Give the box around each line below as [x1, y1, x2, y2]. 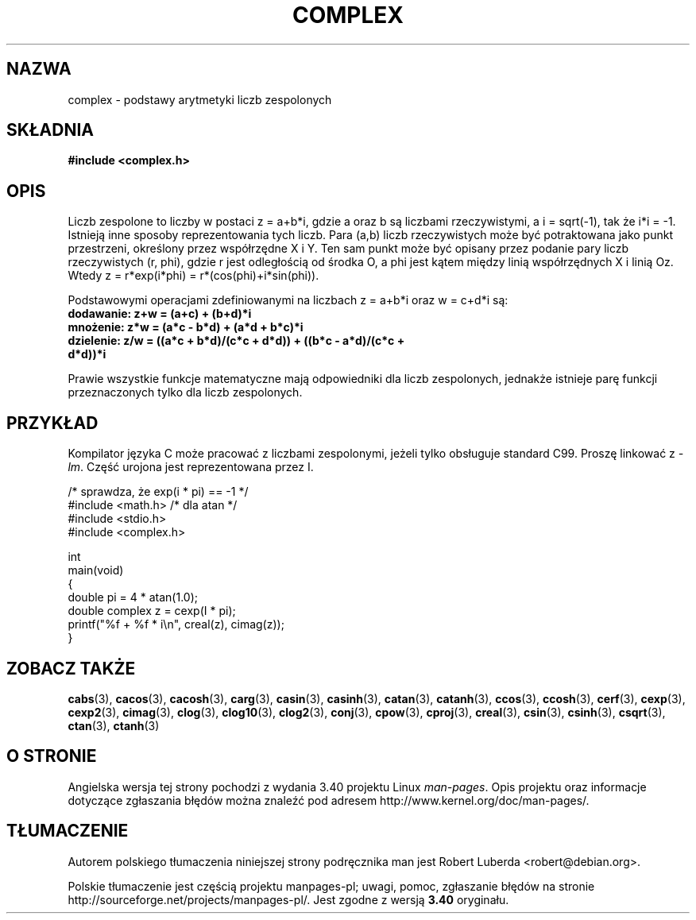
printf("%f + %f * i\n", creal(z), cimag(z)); [68, 617, 284, 632]
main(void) [68, 563, 124, 578]
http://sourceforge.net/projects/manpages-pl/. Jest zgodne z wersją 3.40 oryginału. [68, 892, 509, 906]
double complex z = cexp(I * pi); [68, 604, 236, 618]
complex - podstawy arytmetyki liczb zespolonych [68, 92, 332, 106]
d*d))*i [68, 347, 106, 361]
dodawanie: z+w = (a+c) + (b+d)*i [68, 307, 252, 321]
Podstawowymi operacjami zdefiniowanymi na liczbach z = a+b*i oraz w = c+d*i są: [68, 293, 508, 307]
